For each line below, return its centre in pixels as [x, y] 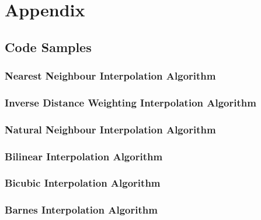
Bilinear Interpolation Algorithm [84, 156]
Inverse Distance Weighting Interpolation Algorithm [130, 102]
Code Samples [48, 47]
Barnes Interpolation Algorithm [81, 210]
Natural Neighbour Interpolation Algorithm [110, 129]
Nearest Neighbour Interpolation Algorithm [110, 76]
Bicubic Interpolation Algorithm [83, 183]
